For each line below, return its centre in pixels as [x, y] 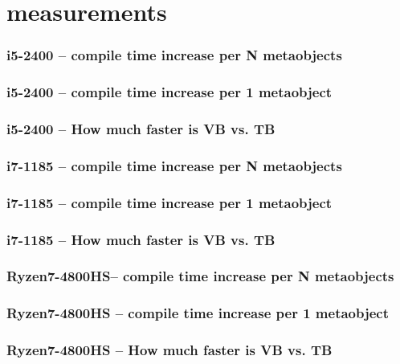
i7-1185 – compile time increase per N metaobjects [174, 165]
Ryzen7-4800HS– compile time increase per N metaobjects [200, 276]
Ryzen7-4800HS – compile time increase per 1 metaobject [198, 313]
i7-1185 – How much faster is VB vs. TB [141, 239]
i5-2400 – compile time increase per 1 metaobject [169, 92]
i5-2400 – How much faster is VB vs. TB [141, 128]
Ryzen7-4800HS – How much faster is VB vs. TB [169, 350]
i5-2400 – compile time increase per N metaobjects [174, 55]
